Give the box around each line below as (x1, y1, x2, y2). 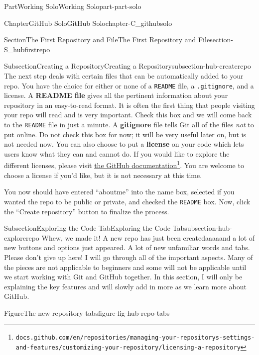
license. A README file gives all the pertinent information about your (4, 90, 228, 100)
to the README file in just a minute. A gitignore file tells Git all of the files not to (4, 119, 254, 129)
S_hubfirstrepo (4, 44, 50, 54)
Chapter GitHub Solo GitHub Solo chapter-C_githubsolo (4, 17, 172, 28)
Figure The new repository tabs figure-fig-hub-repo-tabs (4, 307, 170, 318)
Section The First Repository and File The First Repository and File (4, 34, 210, 45)
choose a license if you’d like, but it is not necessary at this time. (4, 170, 202, 180)
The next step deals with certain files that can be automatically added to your (4, 70, 244, 81)
